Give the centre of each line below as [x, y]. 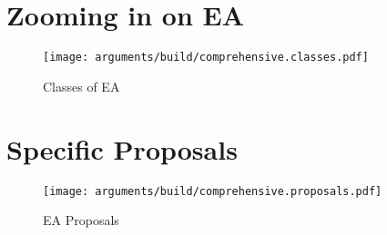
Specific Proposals [122, 148]
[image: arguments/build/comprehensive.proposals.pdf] [213, 191]
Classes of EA [81, 86]
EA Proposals [81, 220]
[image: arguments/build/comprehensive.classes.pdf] [206, 58]
